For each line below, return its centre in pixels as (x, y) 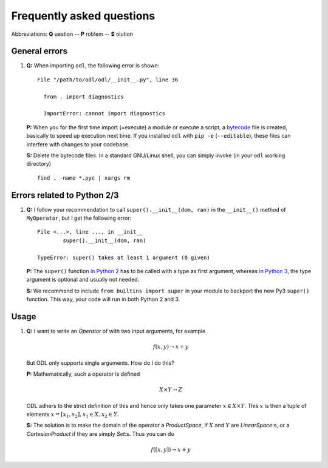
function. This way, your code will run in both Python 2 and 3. (103, 299)
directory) (39, 164)
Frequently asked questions (83, 16)
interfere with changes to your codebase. (78, 144)
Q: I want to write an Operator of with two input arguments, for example (116, 331)
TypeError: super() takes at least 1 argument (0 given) (124, 257)
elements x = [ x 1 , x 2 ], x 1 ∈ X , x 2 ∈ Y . (73, 415)
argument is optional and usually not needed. (83, 280)
